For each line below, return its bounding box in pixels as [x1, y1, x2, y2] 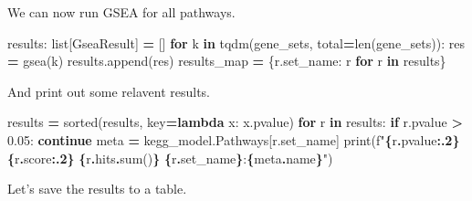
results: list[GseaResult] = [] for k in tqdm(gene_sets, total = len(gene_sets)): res [7, 33, 465, 52]
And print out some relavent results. [7, 81, 211, 100]
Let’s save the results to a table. [7, 179, 187, 198]
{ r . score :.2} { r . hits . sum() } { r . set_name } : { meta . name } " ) [7, 148, 333, 167]
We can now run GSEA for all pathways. [7, 3, 236, 21]
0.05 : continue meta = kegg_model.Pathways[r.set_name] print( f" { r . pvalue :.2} [7, 130, 460, 149]
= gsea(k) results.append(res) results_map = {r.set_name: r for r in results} [7, 51, 446, 70]
